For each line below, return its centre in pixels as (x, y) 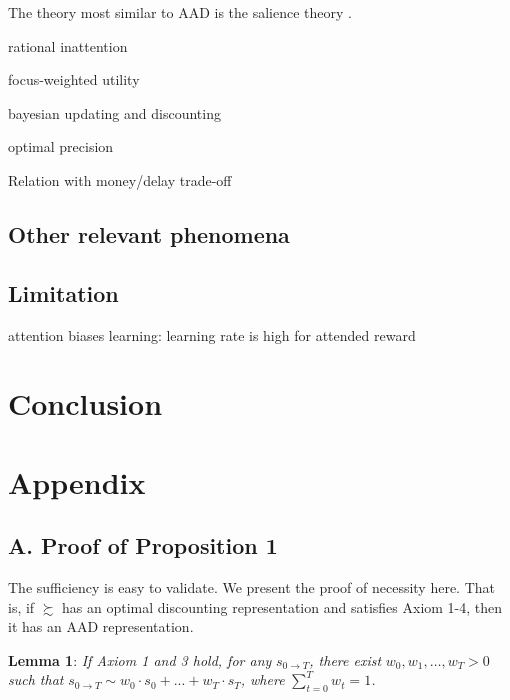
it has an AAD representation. (101, 626)
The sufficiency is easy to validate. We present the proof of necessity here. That (252, 587)
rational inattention (68, 45)
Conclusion (85, 403)
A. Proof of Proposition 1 (143, 545)
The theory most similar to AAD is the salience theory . (180, 12)
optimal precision (61, 146)
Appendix (77, 481)
